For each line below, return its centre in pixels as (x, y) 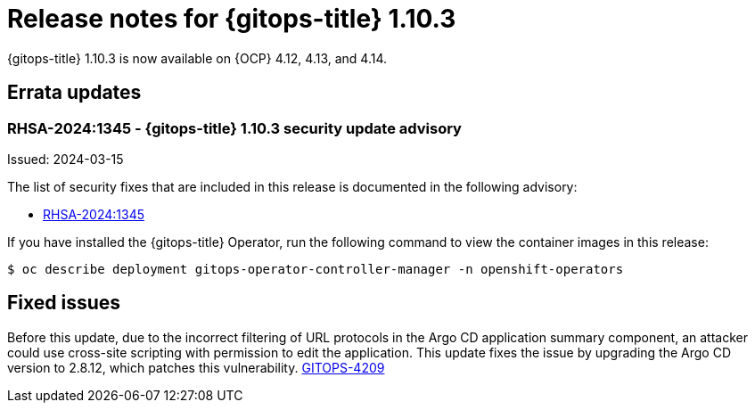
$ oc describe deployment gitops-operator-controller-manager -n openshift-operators (316, 269)
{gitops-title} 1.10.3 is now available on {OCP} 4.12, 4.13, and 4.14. (197, 58)
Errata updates (74, 93)
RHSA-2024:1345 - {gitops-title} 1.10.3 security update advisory (234, 128)
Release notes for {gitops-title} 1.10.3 (232, 19)
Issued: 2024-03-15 (66, 159)
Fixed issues (64, 303)
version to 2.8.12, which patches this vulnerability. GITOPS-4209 (196, 367)
